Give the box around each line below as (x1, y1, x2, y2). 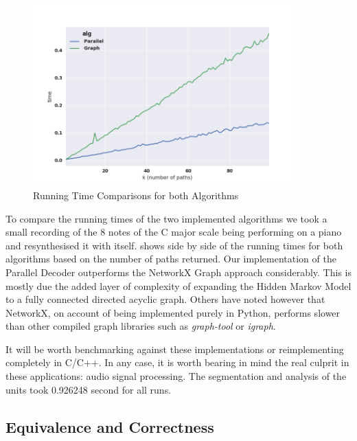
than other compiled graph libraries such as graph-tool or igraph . (5, 319, 276, 333)
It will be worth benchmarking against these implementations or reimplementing (5, 341, 344, 356)
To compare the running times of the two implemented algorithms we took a (5, 211, 327, 225)
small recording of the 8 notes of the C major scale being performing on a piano (5, 225, 342, 239)
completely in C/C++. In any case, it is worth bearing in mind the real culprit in (5, 355, 349, 370)
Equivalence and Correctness (5, 416, 214, 437)
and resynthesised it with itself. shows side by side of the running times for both (5, 238, 343, 252)
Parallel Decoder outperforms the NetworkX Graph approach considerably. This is (5, 264, 352, 279)
